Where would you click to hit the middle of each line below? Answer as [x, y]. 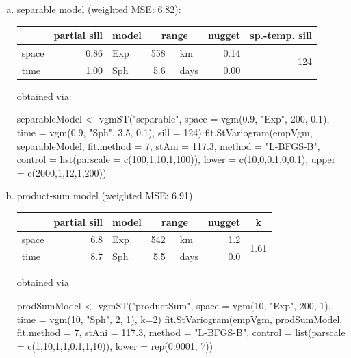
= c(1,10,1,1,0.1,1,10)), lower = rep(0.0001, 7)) [115, 345]
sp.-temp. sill [281, 35]
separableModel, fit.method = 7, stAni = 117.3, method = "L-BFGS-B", [168, 145]
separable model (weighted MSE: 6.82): [99, 9]
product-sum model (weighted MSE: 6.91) [105, 195]
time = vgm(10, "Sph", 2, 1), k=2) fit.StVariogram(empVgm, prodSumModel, [180, 319]
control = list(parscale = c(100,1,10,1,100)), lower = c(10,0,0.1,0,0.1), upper [176, 159]
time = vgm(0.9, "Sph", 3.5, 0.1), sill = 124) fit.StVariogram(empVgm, [165, 132]
